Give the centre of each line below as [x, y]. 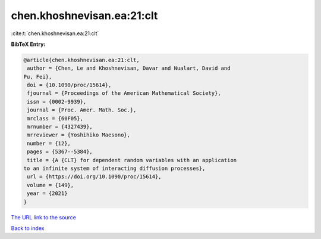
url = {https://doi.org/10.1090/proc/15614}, [94, 177]
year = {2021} [47, 193]
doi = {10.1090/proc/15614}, [69, 85]
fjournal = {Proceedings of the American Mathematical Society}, [124, 93]
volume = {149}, [51, 185]
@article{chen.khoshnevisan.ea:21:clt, [81, 60]
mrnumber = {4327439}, [60, 127]
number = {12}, [49, 143]
